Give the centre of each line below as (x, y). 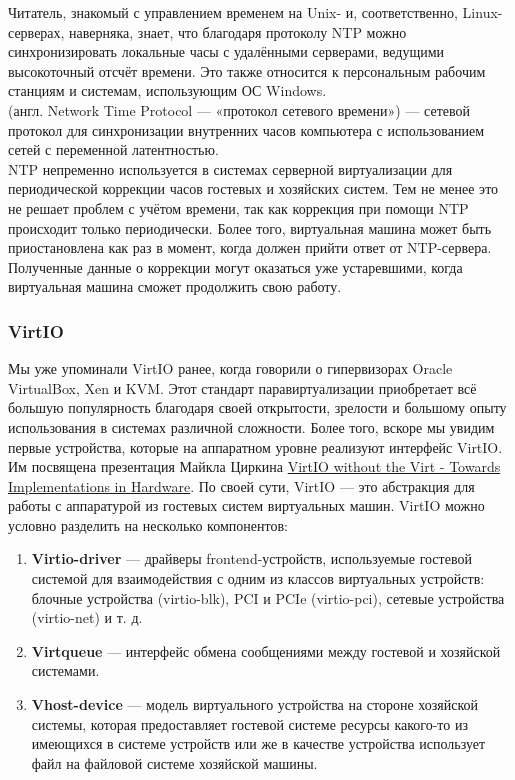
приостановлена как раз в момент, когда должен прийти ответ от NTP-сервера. (250, 247)
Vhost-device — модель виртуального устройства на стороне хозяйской (255, 704)
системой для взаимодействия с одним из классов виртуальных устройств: (258, 578)
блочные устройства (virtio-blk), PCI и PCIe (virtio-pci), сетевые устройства (268, 597)
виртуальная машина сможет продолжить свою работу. (175, 286)
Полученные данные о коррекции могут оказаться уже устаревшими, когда (235, 266)
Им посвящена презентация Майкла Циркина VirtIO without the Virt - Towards (254, 466)
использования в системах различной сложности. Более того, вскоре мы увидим (251, 426)
